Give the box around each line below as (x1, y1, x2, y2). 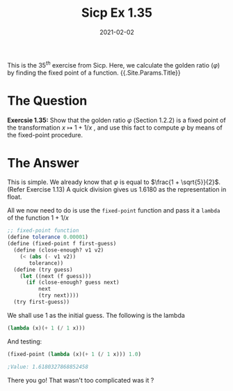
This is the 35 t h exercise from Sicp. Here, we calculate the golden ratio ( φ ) (7, 59, 220, 69)
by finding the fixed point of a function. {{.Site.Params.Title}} (7, 68, 181, 77)
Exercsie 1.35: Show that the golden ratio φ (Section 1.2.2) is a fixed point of (7, 116, 226, 124)
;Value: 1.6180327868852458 (7, 363, 89, 370)
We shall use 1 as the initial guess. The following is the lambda (7, 311, 186, 319)
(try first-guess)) (13, 298, 70, 306)
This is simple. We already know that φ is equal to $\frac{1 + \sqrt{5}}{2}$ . (7, 178, 221, 186)
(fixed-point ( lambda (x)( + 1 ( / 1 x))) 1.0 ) (7, 351, 141, 358)
